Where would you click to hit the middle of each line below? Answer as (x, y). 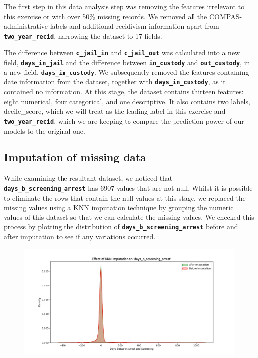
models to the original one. (45, 130)
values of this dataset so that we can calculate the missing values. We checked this (129, 217)
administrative (26, 26)
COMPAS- (226, 16)
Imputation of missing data (75, 157)
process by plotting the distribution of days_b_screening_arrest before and (121, 227)
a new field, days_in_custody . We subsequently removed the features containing (127, 72)
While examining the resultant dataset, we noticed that (88, 178)
